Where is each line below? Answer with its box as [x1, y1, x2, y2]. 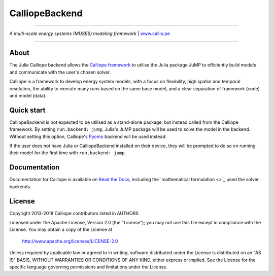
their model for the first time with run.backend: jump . [9, 150, 126, 156]
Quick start [9, 106, 46, 114]
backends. [9, 183, 31, 190]
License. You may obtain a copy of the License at [9, 226, 113, 233]
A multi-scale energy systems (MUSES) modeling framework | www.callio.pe [9, 30, 170, 37]
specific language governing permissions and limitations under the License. [9, 264, 167, 270]
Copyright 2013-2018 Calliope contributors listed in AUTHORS [9, 210, 139, 216]
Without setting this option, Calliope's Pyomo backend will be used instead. [9, 133, 167, 140]
